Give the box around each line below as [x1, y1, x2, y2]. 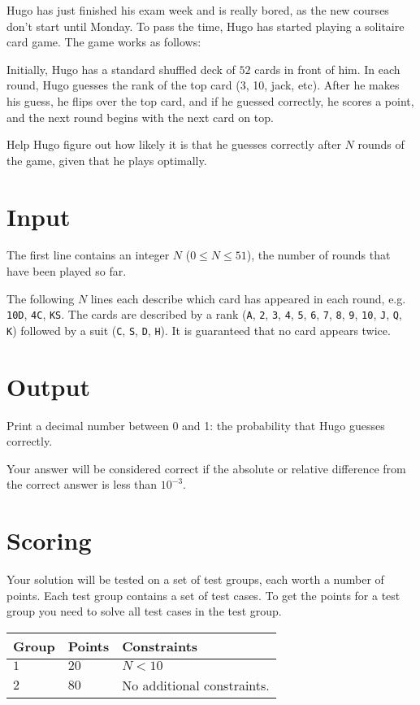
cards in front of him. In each [254, 60, 401, 77]
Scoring [6, 524, 92, 557]
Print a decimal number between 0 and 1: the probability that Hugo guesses [6, 416, 385, 433]
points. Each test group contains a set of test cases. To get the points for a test [6, 586, 401, 603]
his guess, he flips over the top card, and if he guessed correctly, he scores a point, [6, 92, 414, 109]
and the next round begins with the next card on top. [6, 108, 274, 125]
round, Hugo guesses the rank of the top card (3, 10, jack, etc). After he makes [6, 76, 400, 94]
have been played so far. [6, 263, 127, 280]
